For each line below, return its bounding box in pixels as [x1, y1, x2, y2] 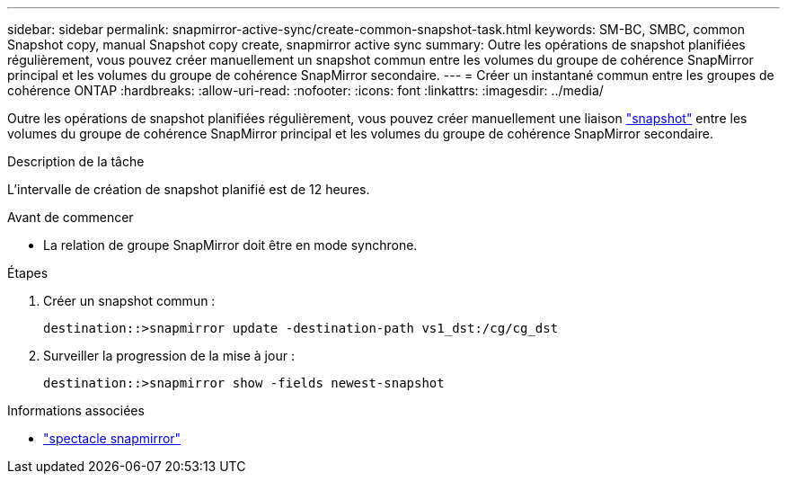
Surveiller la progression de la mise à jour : [43, 348, 295, 363]
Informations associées [7, 403, 145, 418]
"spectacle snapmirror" [43, 431, 181, 446]
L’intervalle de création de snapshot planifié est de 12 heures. [7, 182, 370, 197]
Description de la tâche [7, 154, 145, 169]
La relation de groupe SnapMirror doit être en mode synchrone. [43, 237, 418, 253]
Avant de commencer [7, 209, 134, 225]
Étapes [7, 265, 49, 281]
